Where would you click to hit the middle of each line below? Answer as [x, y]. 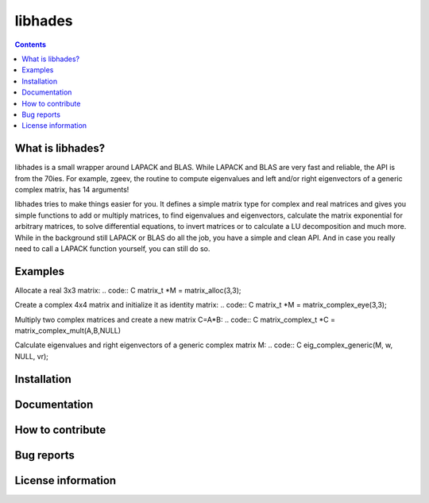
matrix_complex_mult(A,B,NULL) [68, 331]
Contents [31, 44]
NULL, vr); [32, 356]
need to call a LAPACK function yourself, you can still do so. [112, 248]
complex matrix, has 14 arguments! [72, 189]
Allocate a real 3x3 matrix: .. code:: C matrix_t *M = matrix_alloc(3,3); [128, 290]
